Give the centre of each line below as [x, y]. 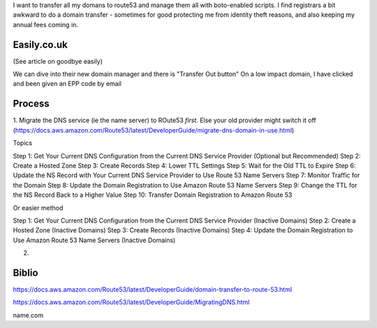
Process [31, 104]
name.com [28, 315]
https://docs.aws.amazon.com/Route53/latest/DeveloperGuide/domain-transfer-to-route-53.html [153, 289]
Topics [23, 143]
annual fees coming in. [45, 24]
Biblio [25, 273]
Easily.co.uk [40, 44]
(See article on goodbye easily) [58, 61]
